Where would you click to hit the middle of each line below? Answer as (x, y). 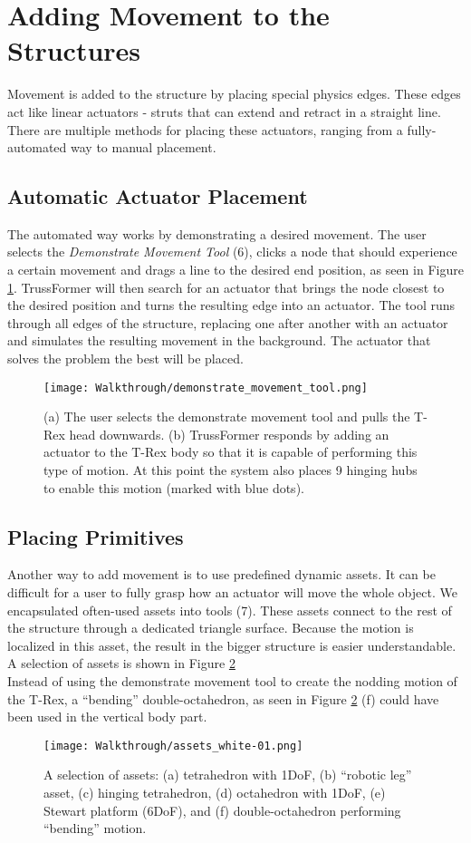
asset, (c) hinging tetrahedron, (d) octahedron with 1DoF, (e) (215, 793)
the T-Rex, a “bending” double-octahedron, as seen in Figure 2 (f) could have (223, 698)
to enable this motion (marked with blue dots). (174, 487)
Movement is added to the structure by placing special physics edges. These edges (234, 94)
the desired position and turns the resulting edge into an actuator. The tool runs (231, 305)
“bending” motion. (95, 828)
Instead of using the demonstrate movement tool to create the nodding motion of (232, 681)
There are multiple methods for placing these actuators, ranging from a (205, 129)
